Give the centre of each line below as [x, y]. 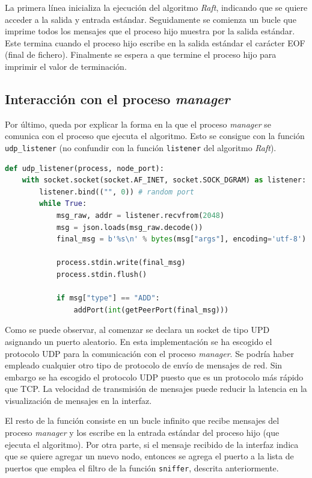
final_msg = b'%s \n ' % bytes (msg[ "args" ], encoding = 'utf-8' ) [181, 239]
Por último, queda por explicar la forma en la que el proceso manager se [138, 124]
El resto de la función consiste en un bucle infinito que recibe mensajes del [142, 421]
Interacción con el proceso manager [118, 98]
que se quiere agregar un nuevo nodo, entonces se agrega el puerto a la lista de [149, 456]
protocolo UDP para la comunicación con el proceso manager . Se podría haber [149, 353]
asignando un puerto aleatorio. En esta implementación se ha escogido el [139, 341]
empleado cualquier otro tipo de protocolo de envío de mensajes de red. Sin [144, 365]
